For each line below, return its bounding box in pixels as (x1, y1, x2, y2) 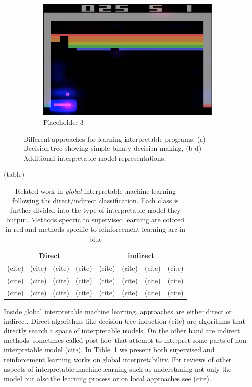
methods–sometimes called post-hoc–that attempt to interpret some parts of (4, 335, 233, 345)
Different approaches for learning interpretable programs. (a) (24, 133, 206, 144)
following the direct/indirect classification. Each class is (12, 195, 179, 205)
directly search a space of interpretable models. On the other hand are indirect (4, 325, 240, 336)
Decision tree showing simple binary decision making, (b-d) (24, 143, 202, 153)
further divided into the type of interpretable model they (10, 205, 181, 215)
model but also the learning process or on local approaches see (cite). (4, 373, 211, 384)
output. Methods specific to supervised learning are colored (6, 214, 184, 224)
